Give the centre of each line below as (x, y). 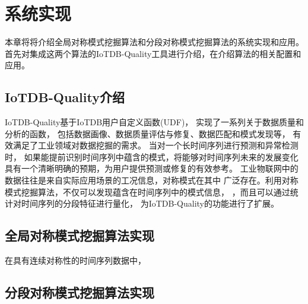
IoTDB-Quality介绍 (65, 97)
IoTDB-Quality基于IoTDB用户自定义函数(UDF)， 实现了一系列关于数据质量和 (154, 122)
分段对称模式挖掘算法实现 (80, 292)
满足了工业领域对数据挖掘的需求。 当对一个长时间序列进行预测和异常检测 (155, 145)
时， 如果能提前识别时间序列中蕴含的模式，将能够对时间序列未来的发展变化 (152, 156)
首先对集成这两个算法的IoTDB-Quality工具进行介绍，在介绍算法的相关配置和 (153, 53)
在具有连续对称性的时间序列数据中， (75, 260)
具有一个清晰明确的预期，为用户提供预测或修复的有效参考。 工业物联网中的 (152, 168)
